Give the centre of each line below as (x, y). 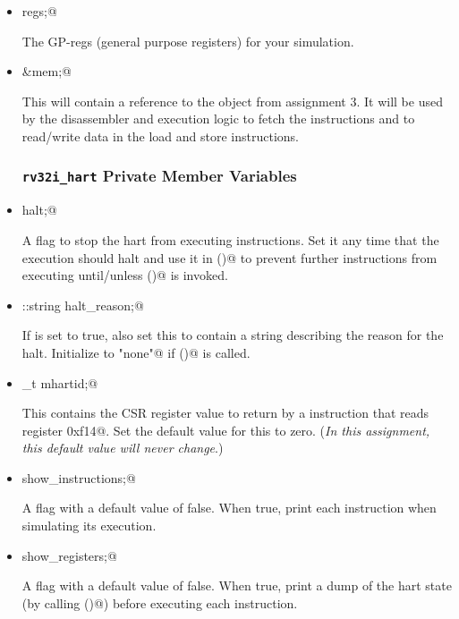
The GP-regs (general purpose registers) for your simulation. (188, 41)
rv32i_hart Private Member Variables (159, 176)
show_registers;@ (69, 555)
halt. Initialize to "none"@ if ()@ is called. (136, 352)
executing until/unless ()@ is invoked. (125, 275)
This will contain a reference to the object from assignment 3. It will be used (232, 101)
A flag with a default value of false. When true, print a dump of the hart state (237, 585)
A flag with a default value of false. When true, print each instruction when (229, 508)
